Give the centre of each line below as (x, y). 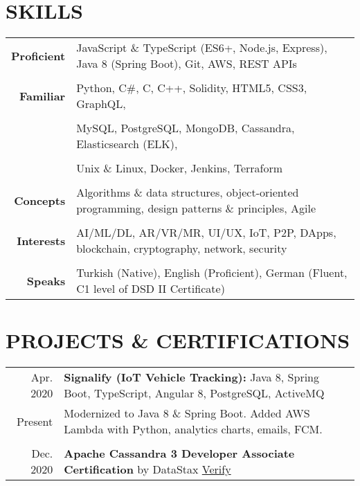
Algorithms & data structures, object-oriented (188, 192)
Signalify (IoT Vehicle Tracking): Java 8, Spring (192, 377)
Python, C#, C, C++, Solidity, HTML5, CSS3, (192, 88)
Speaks (46, 280)
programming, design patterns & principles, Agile (196, 208)
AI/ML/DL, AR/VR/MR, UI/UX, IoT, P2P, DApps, (206, 233)
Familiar (43, 96)
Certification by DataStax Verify (147, 469)
